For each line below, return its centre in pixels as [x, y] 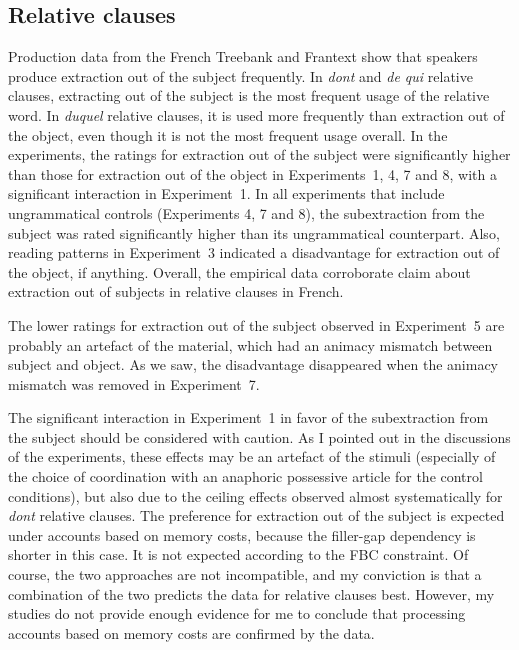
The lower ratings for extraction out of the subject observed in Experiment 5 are [256, 324]
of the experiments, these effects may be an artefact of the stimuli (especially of [252, 456]
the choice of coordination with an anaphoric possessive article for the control [245, 476]
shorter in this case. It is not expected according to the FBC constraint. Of [238, 554]
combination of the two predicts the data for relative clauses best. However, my [251, 593]
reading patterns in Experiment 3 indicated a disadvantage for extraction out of [254, 252]
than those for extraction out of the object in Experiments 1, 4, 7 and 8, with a [252, 173]
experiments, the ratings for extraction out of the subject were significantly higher [259, 154]
